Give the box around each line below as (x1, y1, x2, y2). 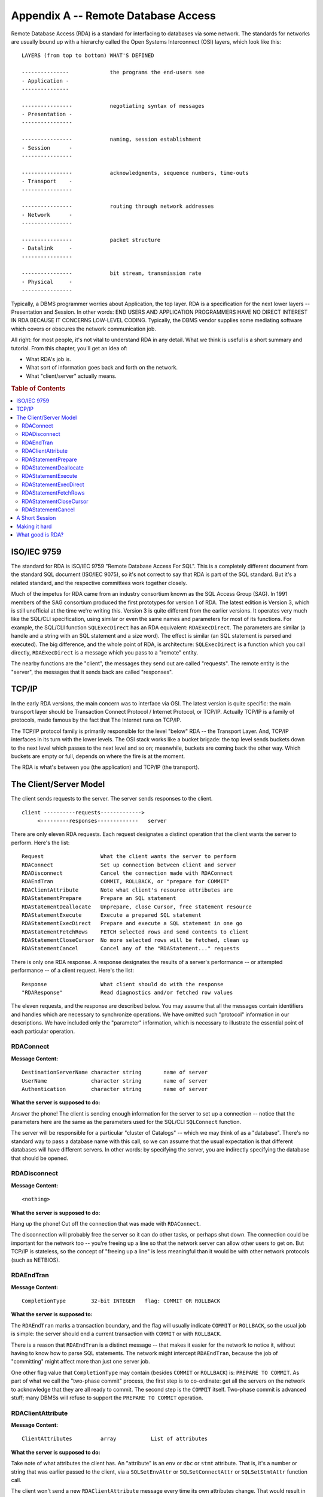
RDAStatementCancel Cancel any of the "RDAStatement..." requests (22, 945, 239, 952)
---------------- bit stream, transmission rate (22, 270, 202, 277)
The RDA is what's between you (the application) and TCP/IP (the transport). (11, 763, 200, 771)
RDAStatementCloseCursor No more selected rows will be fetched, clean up (22, 937, 249, 944)
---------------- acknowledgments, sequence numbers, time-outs (22, 169, 249, 176)
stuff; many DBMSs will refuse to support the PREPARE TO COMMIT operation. (11, 1394, 203, 1401)
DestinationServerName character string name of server (22, 1069, 208, 1076)
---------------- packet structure (22, 237, 161, 243)
